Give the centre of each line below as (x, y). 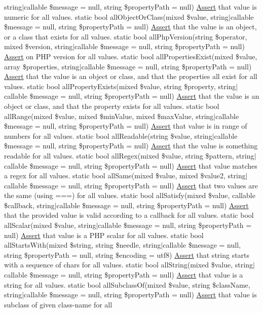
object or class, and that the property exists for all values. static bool (112, 106)
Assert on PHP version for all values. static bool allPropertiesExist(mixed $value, (131, 56)
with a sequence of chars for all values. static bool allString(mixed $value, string (128, 265)
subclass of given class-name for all (58, 304)
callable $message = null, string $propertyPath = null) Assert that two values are (131, 185)
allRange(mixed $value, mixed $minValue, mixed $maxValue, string (109, 116)
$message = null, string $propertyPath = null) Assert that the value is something (131, 146)
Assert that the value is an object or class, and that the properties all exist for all (131, 76)
